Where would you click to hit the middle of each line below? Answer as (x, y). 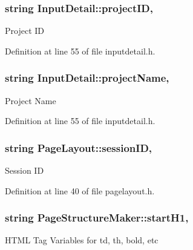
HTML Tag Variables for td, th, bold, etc (82, 240)
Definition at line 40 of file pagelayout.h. (80, 190)
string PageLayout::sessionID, (79, 147)
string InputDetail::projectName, (87, 78)
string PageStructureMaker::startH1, (97, 218)
